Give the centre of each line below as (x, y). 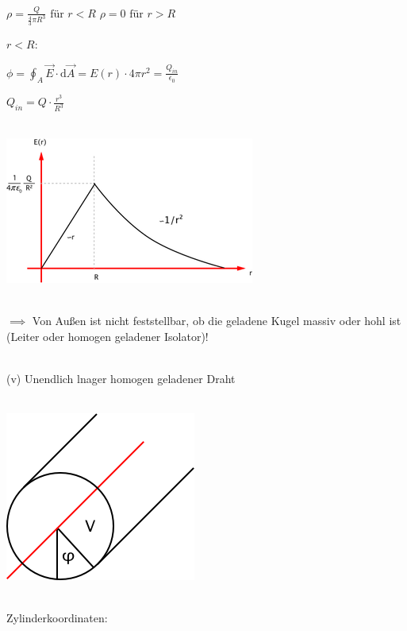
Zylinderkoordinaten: (57, 618)
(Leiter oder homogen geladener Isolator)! (108, 336)
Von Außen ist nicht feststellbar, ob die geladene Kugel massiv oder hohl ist (217, 321)
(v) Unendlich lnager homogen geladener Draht (121, 378)
